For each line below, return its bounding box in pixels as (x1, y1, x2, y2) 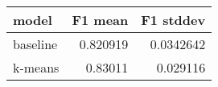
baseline (13, 35, 58, 53)
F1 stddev (141, 10, 206, 29)
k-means (13, 58, 60, 77)
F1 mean (72, 10, 129, 29)
